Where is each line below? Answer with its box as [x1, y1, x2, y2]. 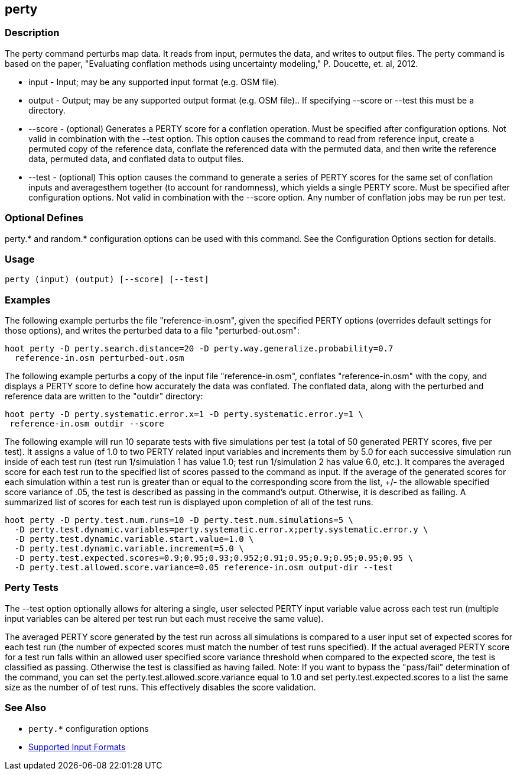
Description [5, 27, 60, 39]
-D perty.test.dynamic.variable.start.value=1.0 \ [14, 534, 254, 544]
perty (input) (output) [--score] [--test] [5, 275, 209, 285]
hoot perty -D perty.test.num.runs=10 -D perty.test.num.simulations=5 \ [5, 515, 354, 525]
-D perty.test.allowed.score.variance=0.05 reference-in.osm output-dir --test [14, 563, 394, 573]
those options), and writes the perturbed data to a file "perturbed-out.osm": [5, 325, 300, 336]
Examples [5, 293, 51, 306]
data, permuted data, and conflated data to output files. [28, 153, 244, 164]
